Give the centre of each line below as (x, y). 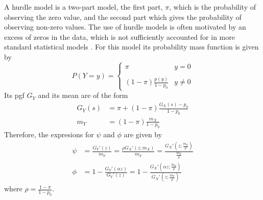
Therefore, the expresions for (49, 134)
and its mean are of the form (83, 95)
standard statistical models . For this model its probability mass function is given (131, 47)
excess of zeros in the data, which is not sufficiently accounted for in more (119, 36)
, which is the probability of (212, 7)
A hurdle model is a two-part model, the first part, (83, 7)
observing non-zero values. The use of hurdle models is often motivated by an (125, 27)
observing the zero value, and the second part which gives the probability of (123, 17)
